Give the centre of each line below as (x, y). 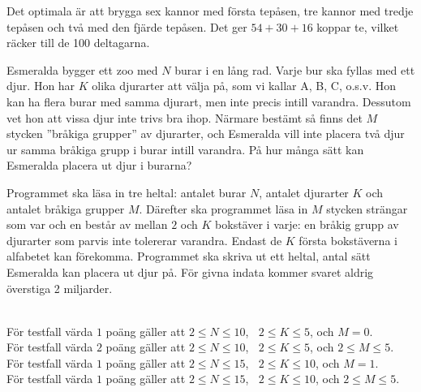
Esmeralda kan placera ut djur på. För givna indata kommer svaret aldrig (190, 271)
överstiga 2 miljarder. (60, 288)
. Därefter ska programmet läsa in (223, 208)
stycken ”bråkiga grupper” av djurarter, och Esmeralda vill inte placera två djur (206, 134)
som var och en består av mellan (87, 224)
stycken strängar (367, 208)
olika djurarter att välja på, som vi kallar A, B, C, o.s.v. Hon (244, 86)
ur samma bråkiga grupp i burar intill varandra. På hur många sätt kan (185, 149)
